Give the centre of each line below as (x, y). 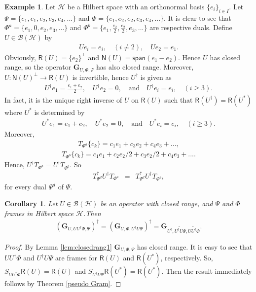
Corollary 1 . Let (31, 203)
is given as (156, 77)
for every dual (25, 187)
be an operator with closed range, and (157, 203)
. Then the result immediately (207, 271)
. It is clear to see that (198, 18)
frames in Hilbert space (39, 213)
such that (179, 99)
